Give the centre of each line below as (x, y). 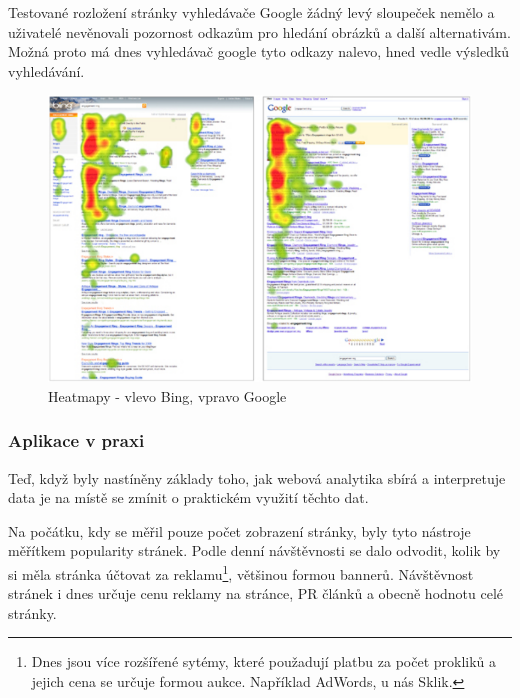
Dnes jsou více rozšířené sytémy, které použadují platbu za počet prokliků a (264, 661)
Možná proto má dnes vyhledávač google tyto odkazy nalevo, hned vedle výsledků (259, 51)
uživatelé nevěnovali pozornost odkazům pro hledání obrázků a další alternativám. (259, 31)
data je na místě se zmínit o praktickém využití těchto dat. (188, 497)
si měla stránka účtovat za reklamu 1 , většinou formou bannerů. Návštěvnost (241, 572)
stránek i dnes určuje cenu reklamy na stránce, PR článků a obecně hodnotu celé (256, 593)
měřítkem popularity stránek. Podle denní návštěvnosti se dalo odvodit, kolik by (254, 550)
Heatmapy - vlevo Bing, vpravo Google (167, 395)
